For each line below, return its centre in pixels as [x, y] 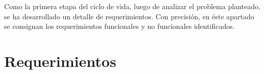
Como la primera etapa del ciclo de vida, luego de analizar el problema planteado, [132, 6]
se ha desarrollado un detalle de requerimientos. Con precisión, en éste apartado [129, 16]
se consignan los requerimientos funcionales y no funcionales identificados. [119, 26]
